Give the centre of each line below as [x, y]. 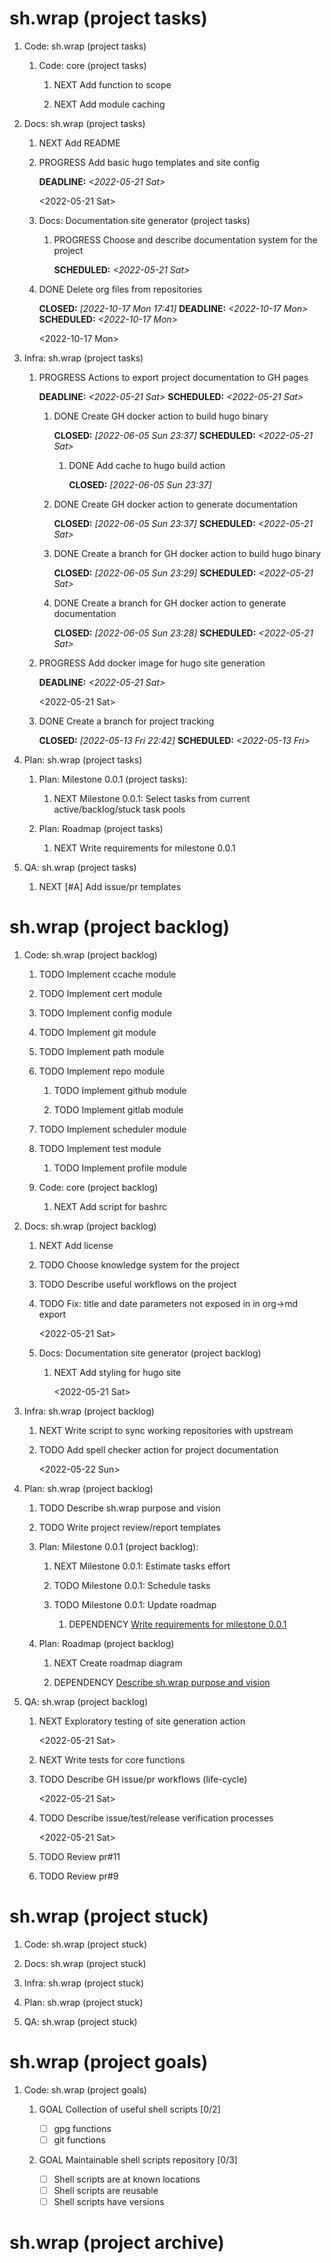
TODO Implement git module [97, 1032]
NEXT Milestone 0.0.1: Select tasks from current [152, 798]
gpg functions [82, 2128]
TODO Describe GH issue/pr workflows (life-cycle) [143, 1779]
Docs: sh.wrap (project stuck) [85, 1963]
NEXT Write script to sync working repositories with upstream [166, 1430]
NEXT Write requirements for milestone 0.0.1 [144, 848]
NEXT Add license [76, 1245]
